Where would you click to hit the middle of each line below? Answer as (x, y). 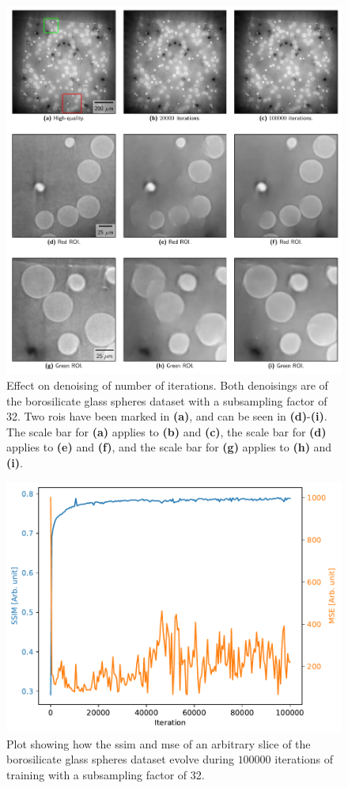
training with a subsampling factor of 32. (106, 774)
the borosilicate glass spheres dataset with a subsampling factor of (167, 400)
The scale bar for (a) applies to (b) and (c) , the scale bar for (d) (166, 431)
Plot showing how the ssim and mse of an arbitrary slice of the (159, 743)
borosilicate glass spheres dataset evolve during (120, 759)
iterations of (304, 759)
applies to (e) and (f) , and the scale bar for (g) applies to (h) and (169, 447)
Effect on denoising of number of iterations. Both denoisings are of (167, 384)
